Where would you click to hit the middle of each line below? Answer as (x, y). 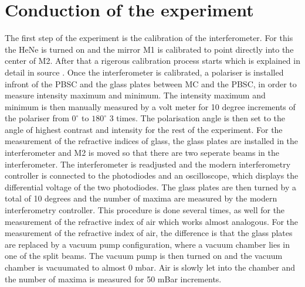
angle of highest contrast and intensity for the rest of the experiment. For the (144, 129)
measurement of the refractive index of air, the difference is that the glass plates (149, 233)
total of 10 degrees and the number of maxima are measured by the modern (141, 198)
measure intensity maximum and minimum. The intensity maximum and (135, 95)
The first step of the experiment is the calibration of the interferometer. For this (149, 38)
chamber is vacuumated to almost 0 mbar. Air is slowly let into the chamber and (150, 267)
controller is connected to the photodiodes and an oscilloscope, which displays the (152, 175)
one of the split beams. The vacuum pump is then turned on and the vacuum (144, 256)
